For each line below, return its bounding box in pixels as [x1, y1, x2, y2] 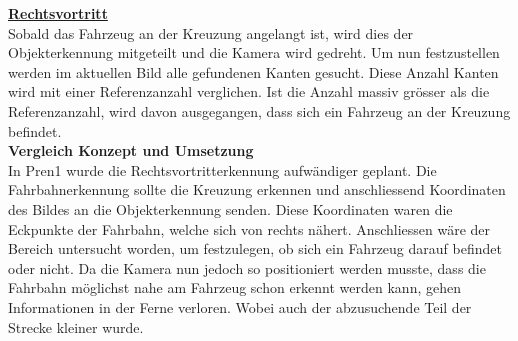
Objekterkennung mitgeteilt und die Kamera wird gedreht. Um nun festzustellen [8, 42, 500, 63]
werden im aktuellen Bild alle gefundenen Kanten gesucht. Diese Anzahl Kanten [8, 61, 499, 82]
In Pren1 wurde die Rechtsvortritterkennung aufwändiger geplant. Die [8, 159, 437, 180]
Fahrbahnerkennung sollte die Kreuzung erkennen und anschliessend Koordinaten [8, 179, 506, 200]
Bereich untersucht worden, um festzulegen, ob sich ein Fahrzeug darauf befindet [8, 238, 502, 259]
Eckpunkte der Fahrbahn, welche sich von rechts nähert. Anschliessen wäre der [8, 218, 491, 239]
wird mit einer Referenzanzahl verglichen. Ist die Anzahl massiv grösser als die [8, 81, 490, 102]
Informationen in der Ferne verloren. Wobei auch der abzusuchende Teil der [8, 296, 472, 317]
